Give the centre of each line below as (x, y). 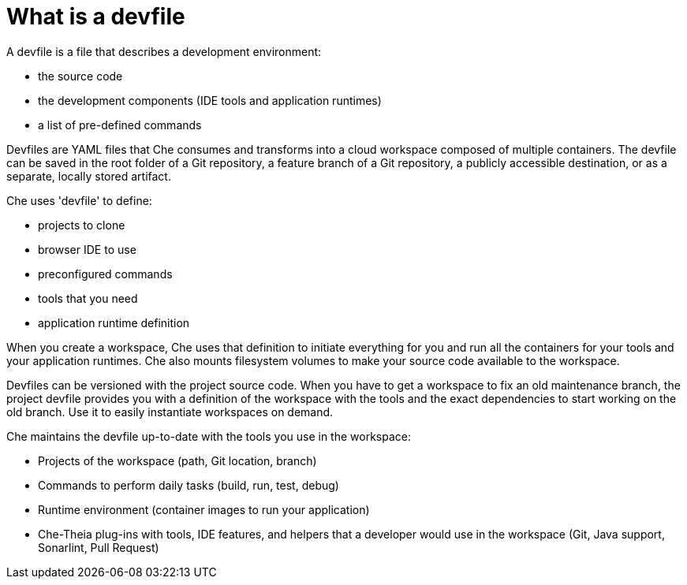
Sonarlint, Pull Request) (99, 547)
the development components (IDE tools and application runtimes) (210, 100)
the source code (80, 76)
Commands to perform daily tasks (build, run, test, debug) (189, 485)
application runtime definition (114, 322)
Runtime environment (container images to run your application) (204, 509)
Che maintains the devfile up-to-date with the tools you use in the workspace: (209, 436)
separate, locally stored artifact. (89, 176)
